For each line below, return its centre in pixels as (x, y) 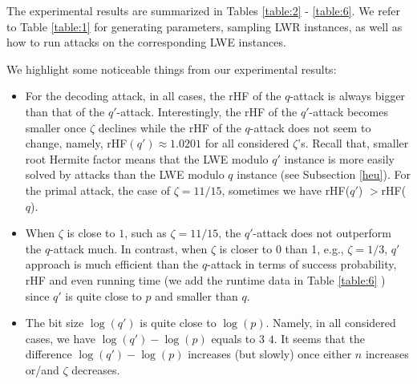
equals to (233, 338)
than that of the (65, 111)
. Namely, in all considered (331, 323)
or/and (42, 369)
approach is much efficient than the (112, 264)
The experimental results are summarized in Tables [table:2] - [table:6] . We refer (203, 10)
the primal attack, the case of (97, 190)
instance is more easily (340, 158)
